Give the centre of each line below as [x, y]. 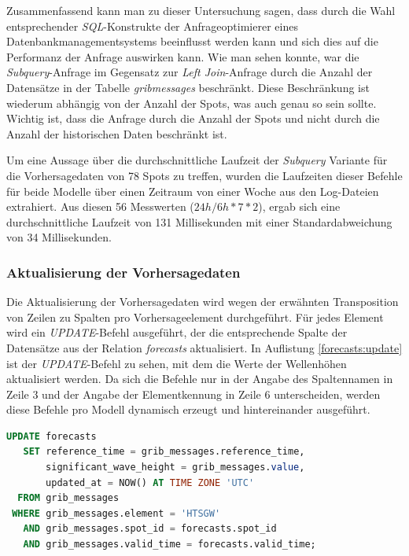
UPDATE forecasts [52, 436]
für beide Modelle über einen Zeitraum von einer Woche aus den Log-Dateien [193, 191]
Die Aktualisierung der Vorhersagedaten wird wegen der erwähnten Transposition [203, 302]
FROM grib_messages [68, 498]
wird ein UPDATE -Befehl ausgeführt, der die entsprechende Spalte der [177, 332]
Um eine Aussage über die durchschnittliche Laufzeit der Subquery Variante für [197, 160]
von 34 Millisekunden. [59, 237]
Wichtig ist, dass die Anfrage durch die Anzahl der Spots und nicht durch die [193, 118]
